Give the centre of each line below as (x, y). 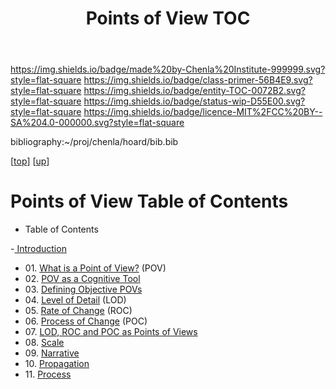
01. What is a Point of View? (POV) (95, 268)
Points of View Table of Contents (149, 201)
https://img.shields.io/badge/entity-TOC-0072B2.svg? (194, 91)
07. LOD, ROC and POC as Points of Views (111, 332)
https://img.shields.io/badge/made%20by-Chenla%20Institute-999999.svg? (168, 69)
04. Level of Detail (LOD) (75, 300)
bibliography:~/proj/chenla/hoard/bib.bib (94, 142)
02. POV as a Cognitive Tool (82, 279)
